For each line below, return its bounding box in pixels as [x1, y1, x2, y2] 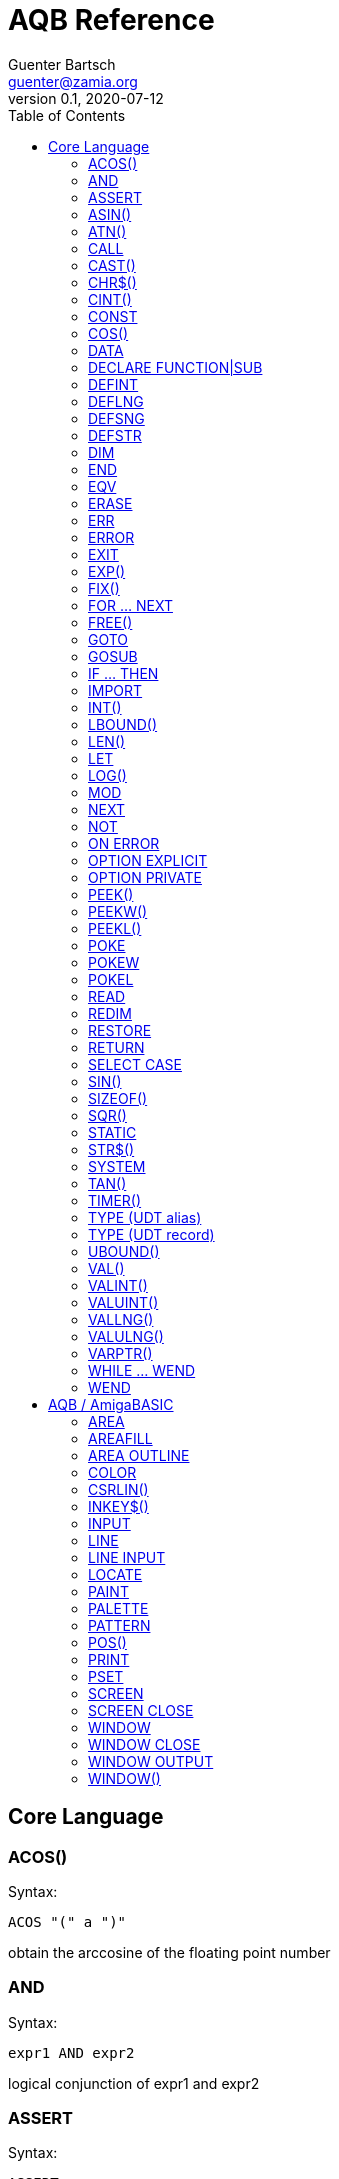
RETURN [88, 1038, 145, 1056]
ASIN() [88, 205, 132, 223]
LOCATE [88, 1565, 143, 1583]
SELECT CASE [88, 1055, 182, 1073]
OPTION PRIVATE [88, 868, 202, 886]
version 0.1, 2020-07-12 [8, 89, 164, 107]
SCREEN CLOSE [88, 1701, 194, 1719]
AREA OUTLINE [88, 1446, 190, 1464]
